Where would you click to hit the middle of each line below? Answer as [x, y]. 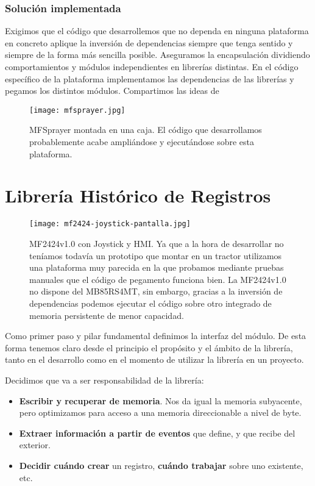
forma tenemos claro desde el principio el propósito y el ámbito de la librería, [149, 347]
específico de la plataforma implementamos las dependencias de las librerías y [150, 78]
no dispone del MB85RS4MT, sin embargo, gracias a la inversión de [156, 291]
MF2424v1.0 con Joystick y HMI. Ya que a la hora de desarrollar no [157, 243]
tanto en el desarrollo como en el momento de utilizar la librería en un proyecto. [154, 359]
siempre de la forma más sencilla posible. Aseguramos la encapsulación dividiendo [157, 55]
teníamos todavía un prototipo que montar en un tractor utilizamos [156, 255]
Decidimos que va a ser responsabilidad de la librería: [104, 380]
